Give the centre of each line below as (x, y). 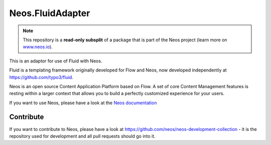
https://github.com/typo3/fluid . (41, 77)
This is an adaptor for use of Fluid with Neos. (56, 61)
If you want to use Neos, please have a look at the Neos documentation (83, 103)
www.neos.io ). (38, 47)
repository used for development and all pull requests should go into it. (82, 136)
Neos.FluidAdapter (50, 13)
